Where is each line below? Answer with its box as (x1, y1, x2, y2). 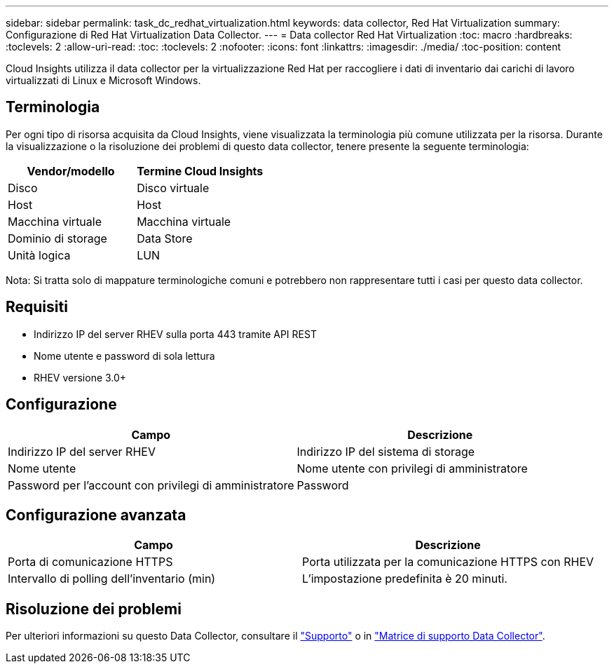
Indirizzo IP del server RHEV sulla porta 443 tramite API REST (34, 327, 317, 340)
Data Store (137, 231, 193, 245)
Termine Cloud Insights (137, 163, 264, 178)
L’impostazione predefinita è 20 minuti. (302, 572, 507, 586)
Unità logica (8, 248, 71, 262)
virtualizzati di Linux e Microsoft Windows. (6, 74, 201, 86)
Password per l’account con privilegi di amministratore (8, 478, 294, 492)
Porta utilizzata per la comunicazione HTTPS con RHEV (302, 555, 594, 569)
